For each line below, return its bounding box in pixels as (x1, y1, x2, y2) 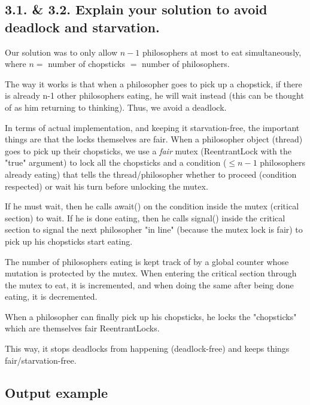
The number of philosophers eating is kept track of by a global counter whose (5, 255, 289, 267)
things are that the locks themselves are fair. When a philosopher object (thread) (5, 133, 303, 145)
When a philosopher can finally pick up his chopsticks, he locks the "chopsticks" (5, 310, 297, 322)
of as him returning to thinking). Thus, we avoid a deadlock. (5, 101, 227, 113)
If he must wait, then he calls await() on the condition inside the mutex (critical (5, 200, 299, 212)
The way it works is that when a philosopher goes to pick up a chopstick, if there (5, 77, 302, 90)
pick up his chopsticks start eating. (5, 235, 133, 247)
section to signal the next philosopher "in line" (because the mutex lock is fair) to (5, 223, 303, 236)
